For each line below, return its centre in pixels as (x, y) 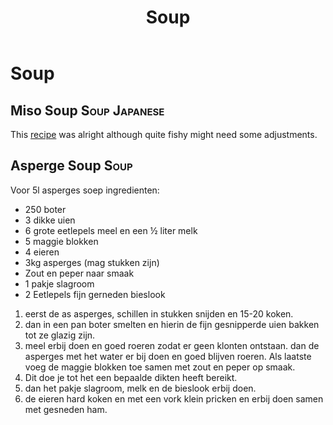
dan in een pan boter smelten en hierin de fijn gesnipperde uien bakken (172, 324)
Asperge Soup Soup (71, 166)
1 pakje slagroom (59, 283)
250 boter (45, 209)
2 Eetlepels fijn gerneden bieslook (95, 294)
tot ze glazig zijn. (60, 335)
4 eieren (42, 252)
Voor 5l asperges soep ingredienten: (85, 190)
